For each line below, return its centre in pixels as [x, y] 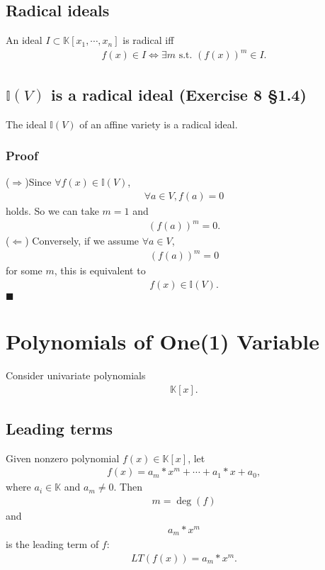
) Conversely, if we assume [82, 241]
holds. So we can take [52, 210]
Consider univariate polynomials [76, 375]
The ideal [26, 124]
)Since [38, 182]
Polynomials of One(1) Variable [162, 341]
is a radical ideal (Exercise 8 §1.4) [179, 94]
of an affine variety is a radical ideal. [159, 124]
